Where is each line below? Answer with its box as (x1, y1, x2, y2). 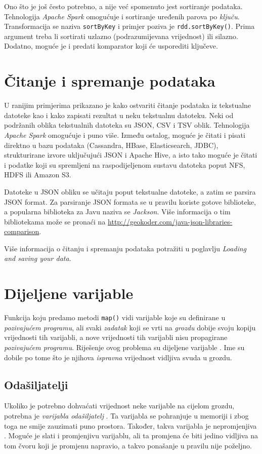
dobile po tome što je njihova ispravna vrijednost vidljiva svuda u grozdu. (4, 352, 232, 362)
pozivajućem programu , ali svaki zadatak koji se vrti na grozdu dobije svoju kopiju (4, 322, 256, 332)
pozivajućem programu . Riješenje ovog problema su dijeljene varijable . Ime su (4, 342, 245, 353)
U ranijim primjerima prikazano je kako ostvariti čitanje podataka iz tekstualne (4, 100, 251, 110)
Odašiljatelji (4, 376, 68, 392)
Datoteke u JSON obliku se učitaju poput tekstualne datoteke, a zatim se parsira (4, 186, 256, 197)
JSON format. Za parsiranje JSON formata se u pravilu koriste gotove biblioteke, (4, 196, 256, 207)
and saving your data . (4, 253, 71, 263)
